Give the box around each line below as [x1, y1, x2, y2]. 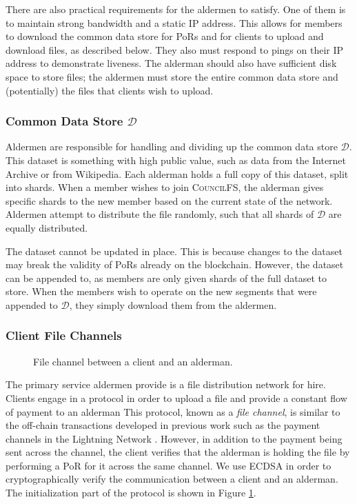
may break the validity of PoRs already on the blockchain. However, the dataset [6, 257, 344, 272]
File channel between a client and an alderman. [33, 354, 233, 368]
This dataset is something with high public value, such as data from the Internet [6, 152, 347, 167]
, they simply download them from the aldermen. [69, 297, 277, 312]
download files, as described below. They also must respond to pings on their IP [6, 42, 344, 57]
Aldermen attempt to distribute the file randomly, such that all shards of [6, 207, 314, 221]
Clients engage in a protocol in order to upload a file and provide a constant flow [6, 390, 347, 405]
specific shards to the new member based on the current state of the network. [6, 193, 333, 208]
